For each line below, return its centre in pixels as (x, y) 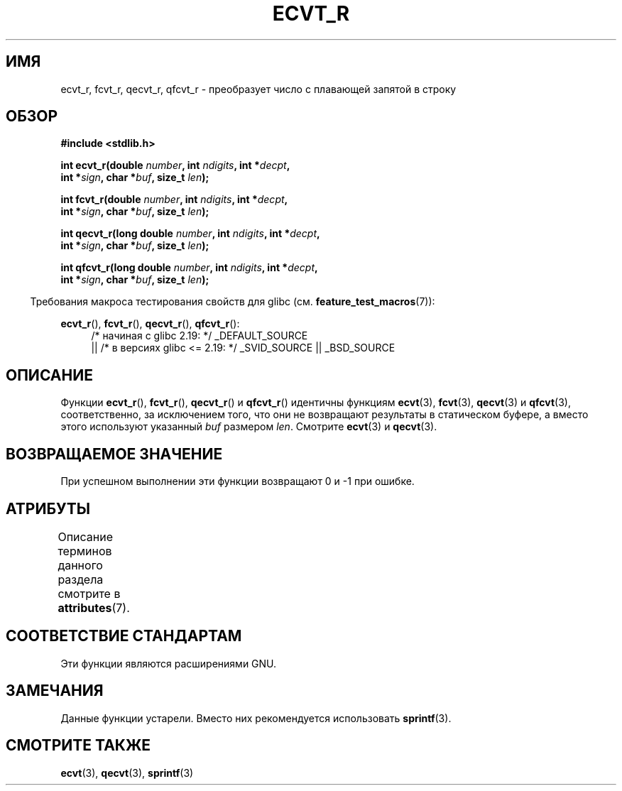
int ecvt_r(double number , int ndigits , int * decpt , (175, 165)
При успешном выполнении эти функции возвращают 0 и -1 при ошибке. (238, 481)
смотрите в (89, 593)
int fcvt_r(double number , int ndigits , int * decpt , (174, 200)
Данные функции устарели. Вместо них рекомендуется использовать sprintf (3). (256, 718)
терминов (85, 551)
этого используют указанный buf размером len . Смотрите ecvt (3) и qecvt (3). (249, 427)
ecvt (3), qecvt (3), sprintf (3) (127, 773)
